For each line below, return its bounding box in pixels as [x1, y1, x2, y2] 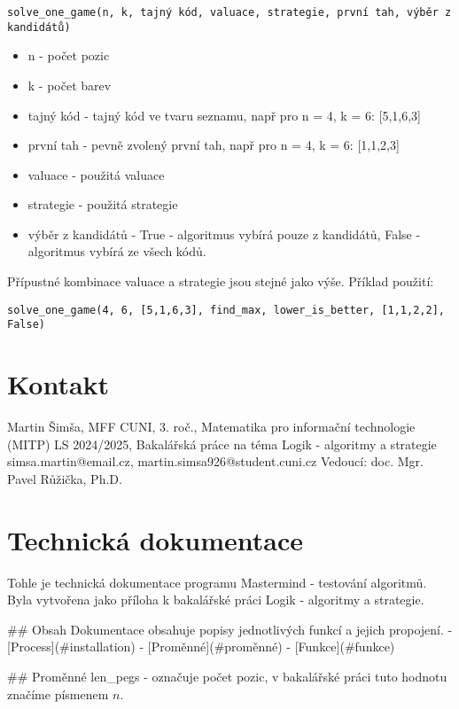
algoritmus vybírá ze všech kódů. [27, 242, 206, 261]
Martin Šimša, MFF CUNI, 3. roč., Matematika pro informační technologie [7, 417, 416, 436]
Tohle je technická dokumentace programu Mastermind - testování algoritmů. [7, 573, 427, 591]
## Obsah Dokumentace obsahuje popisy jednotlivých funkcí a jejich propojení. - [7, 619, 453, 638]
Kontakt [7, 366, 110, 402]
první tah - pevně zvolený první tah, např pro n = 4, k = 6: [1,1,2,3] [27, 136, 400, 154]
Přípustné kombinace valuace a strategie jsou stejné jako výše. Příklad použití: [7, 272, 434, 291]
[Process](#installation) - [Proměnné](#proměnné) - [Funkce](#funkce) [7, 637, 395, 656]
